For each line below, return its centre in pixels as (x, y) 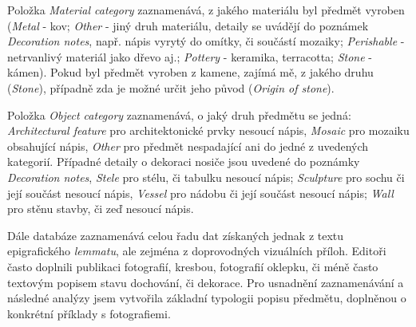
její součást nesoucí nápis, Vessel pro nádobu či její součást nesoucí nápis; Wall (200, 193)
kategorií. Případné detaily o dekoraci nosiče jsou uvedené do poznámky (184, 162)
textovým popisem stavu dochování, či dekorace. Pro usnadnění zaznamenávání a (206, 282)
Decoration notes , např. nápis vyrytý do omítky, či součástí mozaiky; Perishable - (206, 41)
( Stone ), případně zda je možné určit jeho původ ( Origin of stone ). (171, 87)
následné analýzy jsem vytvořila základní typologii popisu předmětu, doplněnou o (207, 298)
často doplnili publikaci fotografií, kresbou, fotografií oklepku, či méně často (193, 266)
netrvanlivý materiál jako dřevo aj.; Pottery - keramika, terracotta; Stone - (190, 56)
